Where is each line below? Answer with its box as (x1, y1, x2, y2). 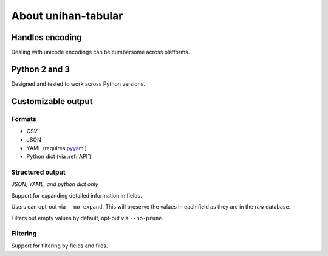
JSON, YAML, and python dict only (11, 181, 98, 188)
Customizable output (11, 96, 93, 106)
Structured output (11, 168, 66, 176)
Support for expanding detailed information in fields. (11, 192, 142, 199)
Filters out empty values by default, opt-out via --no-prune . (11, 214, 164, 221)
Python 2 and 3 (11, 64, 70, 74)
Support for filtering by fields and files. (11, 242, 108, 249)
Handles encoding (11, 32, 82, 43)
